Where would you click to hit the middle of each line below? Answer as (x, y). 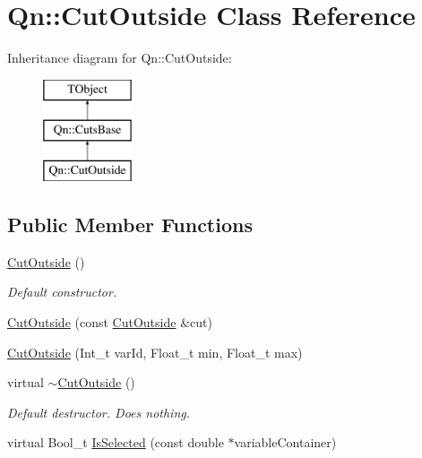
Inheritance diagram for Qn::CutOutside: (120, 58)
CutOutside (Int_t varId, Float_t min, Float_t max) (155, 352)
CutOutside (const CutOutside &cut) (110, 322)
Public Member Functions (130, 225)
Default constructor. (62, 292)
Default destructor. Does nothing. (99, 412)
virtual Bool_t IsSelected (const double (116, 442)
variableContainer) (285, 442)
